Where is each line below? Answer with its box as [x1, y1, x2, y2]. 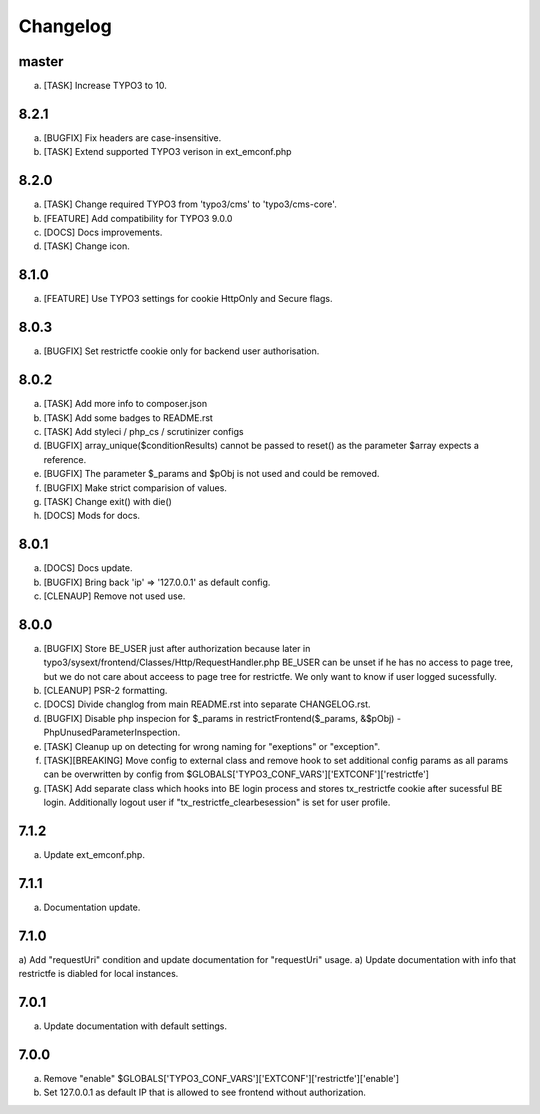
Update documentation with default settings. [43, 1020, 227, 1032]
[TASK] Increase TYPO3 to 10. [43, 80, 167, 92]
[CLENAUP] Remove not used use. [43, 590, 186, 602]
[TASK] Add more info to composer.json [43, 398, 208, 410]
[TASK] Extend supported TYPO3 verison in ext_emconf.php [43, 146, 292, 158]
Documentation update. [43, 901, 141, 913]
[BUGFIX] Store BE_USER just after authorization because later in [43, 642, 311, 654]
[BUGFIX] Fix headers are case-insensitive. [43, 131, 222, 144]
